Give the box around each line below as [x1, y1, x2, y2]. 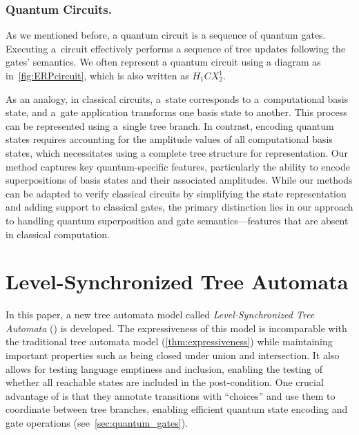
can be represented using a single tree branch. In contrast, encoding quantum [6, 118, 334, 133]
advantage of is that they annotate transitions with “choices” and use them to [6, 388, 336, 403]
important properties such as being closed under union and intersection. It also [6, 348, 340, 362]
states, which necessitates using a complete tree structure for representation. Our [6, 145, 348, 159]
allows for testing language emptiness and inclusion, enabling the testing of [6, 361, 323, 376]
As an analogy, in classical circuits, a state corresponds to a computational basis [6, 91, 349, 106]
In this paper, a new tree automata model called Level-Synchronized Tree [6, 307, 315, 322]
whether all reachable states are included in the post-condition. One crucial [6, 375, 324, 389]
